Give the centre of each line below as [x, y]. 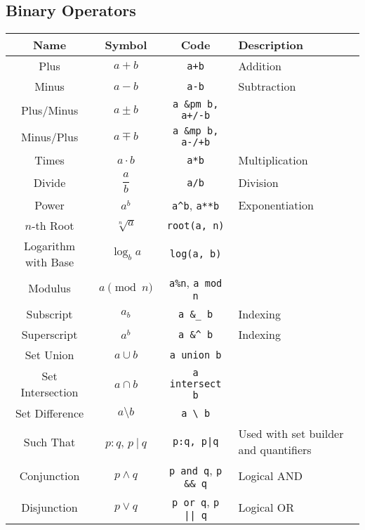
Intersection [49, 392]
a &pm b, [195, 104]
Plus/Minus [49, 110]
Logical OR [266, 507]
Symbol [126, 45]
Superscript [49, 334]
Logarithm [49, 246]
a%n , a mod [195, 282]
